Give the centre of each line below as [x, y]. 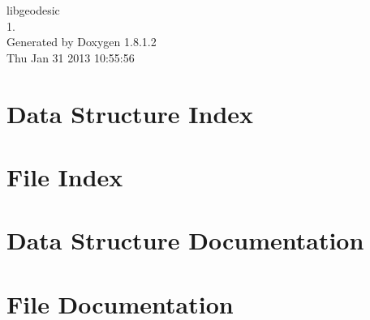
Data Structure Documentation [185, 240]
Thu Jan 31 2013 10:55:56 [71, 57]
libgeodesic [33, 10]
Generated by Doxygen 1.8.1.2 [82, 42]
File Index [65, 176]
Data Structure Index [130, 113]
